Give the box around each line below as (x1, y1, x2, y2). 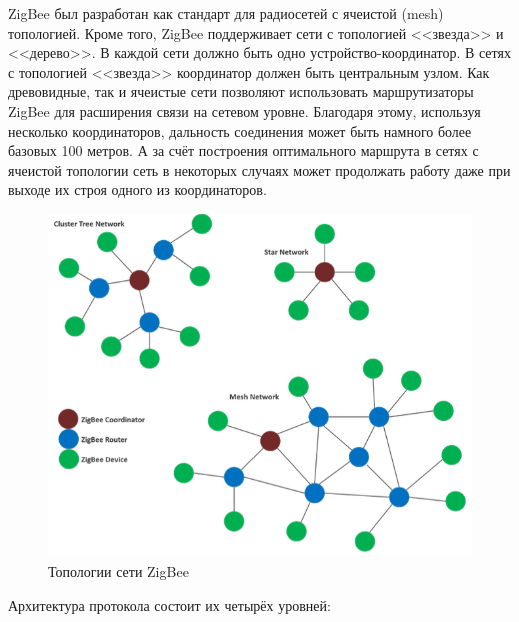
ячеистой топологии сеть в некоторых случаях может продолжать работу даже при (8, 159, 511, 180)
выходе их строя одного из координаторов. (8, 179, 267, 200)
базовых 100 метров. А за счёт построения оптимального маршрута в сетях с (8, 140, 479, 161)
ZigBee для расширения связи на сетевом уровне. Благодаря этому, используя (8, 100, 481, 121)
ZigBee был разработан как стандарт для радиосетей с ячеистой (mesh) (8, 3, 444, 23)
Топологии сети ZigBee (48, 560, 189, 581)
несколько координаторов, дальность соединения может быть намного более (8, 120, 472, 141)
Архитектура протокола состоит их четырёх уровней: (8, 594, 331, 615)
